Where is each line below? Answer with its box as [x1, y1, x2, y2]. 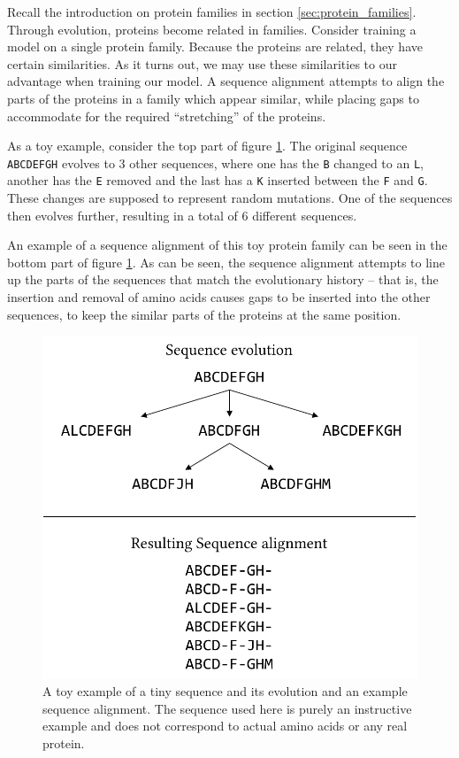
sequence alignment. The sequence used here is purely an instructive [42, 699, 412, 717]
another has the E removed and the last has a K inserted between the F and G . [7, 171, 428, 189]
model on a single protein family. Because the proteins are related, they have [7, 37, 423, 56]
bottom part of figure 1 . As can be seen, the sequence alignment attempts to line [7, 252, 446, 271]
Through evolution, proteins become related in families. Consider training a [7, 19, 417, 38]
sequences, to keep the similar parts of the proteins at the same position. [7, 305, 402, 323]
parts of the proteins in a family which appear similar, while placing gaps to [7, 89, 419, 107]
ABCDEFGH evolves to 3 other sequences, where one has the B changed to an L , [7, 153, 424, 172]
